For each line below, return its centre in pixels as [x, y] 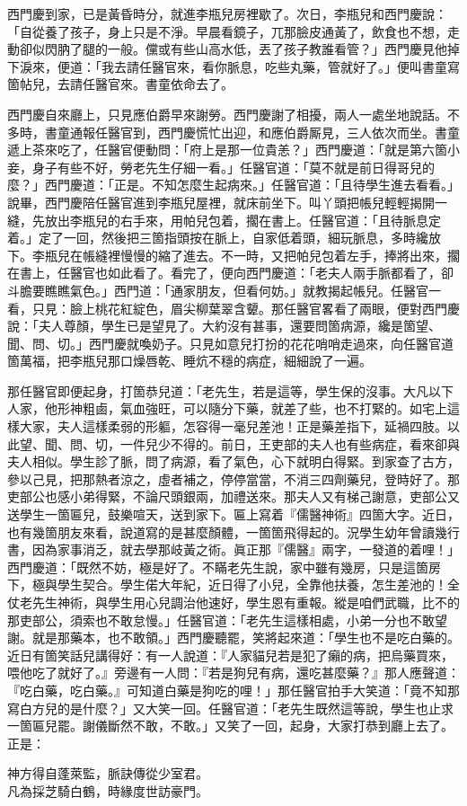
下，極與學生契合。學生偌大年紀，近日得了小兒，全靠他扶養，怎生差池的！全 [233, 585]
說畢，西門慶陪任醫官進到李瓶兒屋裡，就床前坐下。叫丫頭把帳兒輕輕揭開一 [227, 202]
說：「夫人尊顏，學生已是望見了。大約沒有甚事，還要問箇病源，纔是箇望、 [224, 326]
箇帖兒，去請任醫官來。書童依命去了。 [120, 84]
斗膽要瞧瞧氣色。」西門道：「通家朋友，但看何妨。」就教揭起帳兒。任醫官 [218, 290]
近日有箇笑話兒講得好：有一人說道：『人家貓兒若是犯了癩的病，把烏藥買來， [230, 655]
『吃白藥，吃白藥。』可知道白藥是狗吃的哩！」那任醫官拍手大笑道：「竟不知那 [233, 690]
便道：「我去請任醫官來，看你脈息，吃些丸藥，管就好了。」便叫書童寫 [258, 66]
